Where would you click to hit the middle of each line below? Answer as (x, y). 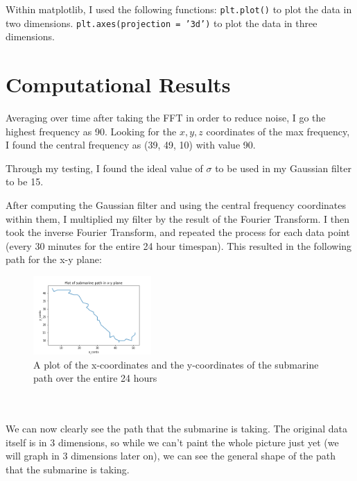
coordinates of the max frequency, (278, 131)
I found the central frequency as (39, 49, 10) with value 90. (131, 145)
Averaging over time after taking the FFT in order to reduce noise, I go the (166, 118)
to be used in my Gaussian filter (283, 168)
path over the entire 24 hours (95, 378)
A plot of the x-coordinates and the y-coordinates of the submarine (176, 364)
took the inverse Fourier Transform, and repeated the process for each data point (178, 232)
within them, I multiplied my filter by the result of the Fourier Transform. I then (178, 218)
